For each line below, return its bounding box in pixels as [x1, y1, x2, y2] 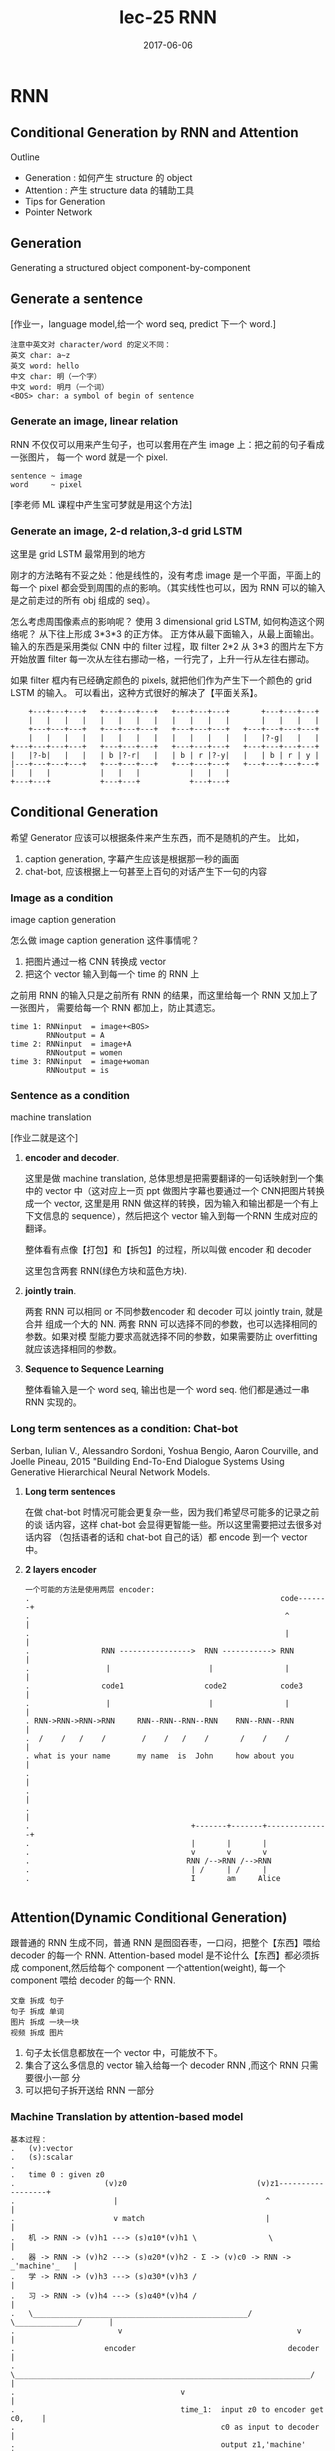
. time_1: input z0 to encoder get [10, 2404, 325, 2415]
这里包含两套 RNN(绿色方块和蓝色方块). [24, 1265, 188, 1277]
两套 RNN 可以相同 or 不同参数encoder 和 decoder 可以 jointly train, [24, 1306, 303, 1318]
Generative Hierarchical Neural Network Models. [10, 1466, 211, 1478]
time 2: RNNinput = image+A [10, 1039, 132, 1050]
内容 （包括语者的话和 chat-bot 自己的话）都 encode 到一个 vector [33, 1531, 308, 1543]
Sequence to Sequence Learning [24, 1363, 165, 1375]
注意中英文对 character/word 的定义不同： [10, 340, 172, 350]
